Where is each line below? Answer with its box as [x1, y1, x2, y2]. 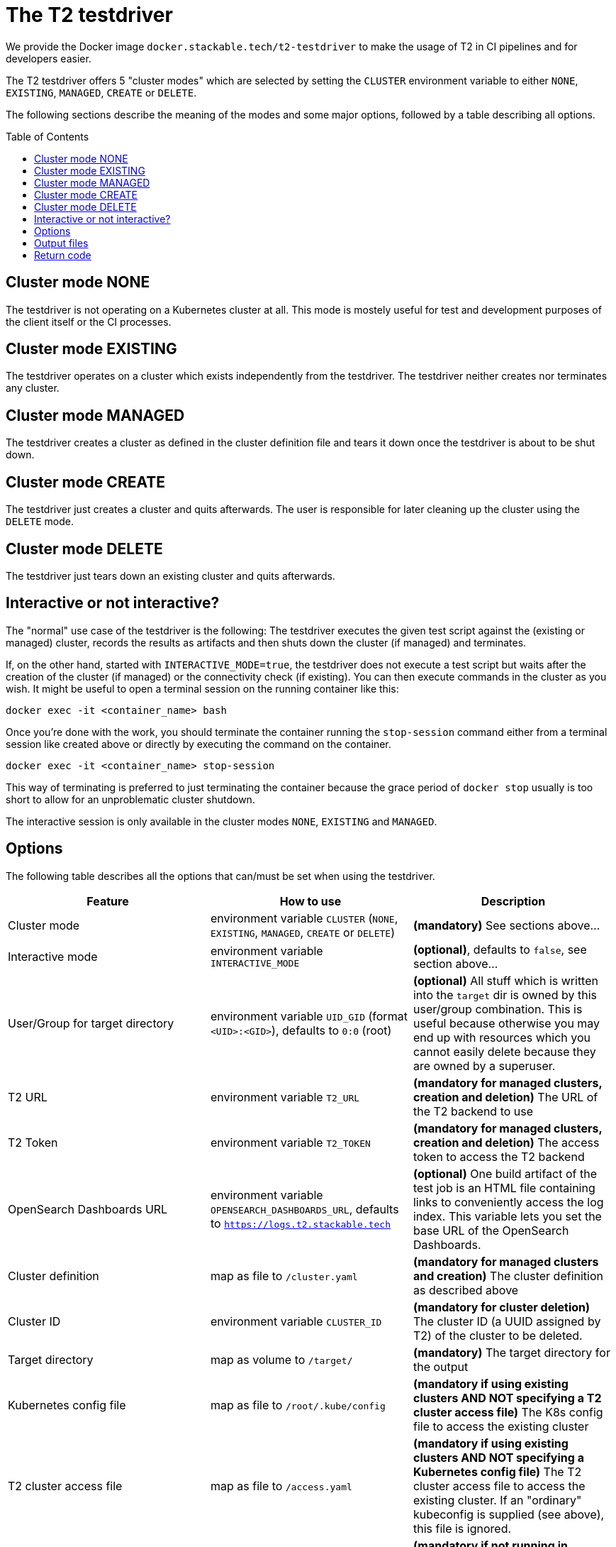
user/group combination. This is [413, 1001, 583, 1016]
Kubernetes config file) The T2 [413, 1464, 582, 1479]
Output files [34, 236, 89, 249]
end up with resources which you [413, 1030, 590, 1045]
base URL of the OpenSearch [413, 1223, 569, 1238]
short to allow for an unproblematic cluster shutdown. [6, 793, 255, 805]
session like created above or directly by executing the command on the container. [6, 737, 391, 750]
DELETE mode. [6, 515, 74, 528]
